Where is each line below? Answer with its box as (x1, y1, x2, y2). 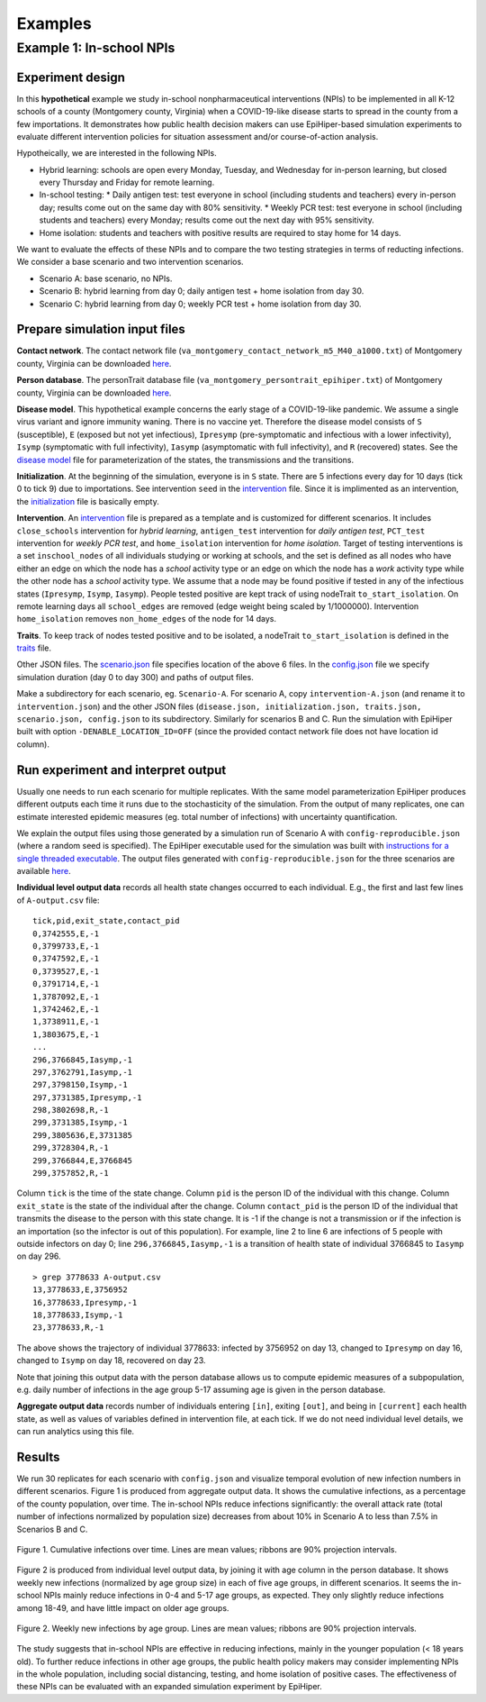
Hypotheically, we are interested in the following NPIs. (16, 148, 218, 159)
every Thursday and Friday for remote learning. (39, 177, 215, 188)
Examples (16, 14, 92, 33)
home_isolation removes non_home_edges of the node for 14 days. (16, 614, 276, 624)
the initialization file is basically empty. (16, 496, 159, 506)
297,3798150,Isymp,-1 (32, 1079, 128, 1090)
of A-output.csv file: (16, 895, 100, 906)
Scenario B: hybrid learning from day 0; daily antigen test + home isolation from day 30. (39, 286, 364, 296)
